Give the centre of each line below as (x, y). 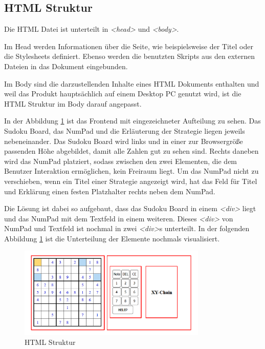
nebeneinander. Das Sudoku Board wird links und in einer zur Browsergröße (124, 141)
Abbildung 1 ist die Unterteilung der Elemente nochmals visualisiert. (112, 238)
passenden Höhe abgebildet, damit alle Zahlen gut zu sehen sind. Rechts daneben (131, 151)
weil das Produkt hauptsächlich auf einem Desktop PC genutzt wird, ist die (123, 94)
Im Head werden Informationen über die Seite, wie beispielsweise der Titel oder (129, 46)
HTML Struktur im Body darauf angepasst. (73, 103)
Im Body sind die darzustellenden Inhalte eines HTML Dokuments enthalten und (132, 83)
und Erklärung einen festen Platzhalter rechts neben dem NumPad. (110, 191)
